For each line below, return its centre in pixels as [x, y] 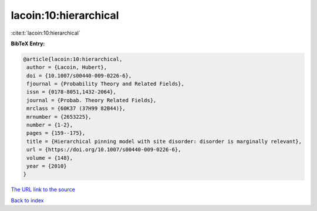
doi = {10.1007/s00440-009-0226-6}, [79, 76]
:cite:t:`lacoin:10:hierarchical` [45, 33]
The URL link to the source [43, 190]
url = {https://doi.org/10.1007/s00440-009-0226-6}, [104, 150]
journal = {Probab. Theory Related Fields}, [92, 100]
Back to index [27, 200]
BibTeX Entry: [28, 43]
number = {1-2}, [50, 125]
